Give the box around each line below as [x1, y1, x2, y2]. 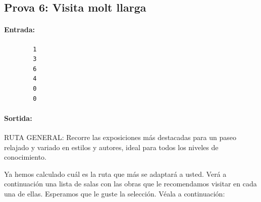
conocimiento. [4, 152, 46, 162]
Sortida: [4, 112, 32, 123]
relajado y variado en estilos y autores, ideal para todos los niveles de [4, 142, 219, 152]
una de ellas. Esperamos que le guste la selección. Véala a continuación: [4, 188, 225, 198]
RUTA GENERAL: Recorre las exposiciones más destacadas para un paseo [4, 131, 236, 142]
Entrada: [4, 24, 35, 35]
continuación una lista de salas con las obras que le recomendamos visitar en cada [4, 178, 257, 189]
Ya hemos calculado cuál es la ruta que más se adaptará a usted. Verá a [4, 168, 227, 179]
